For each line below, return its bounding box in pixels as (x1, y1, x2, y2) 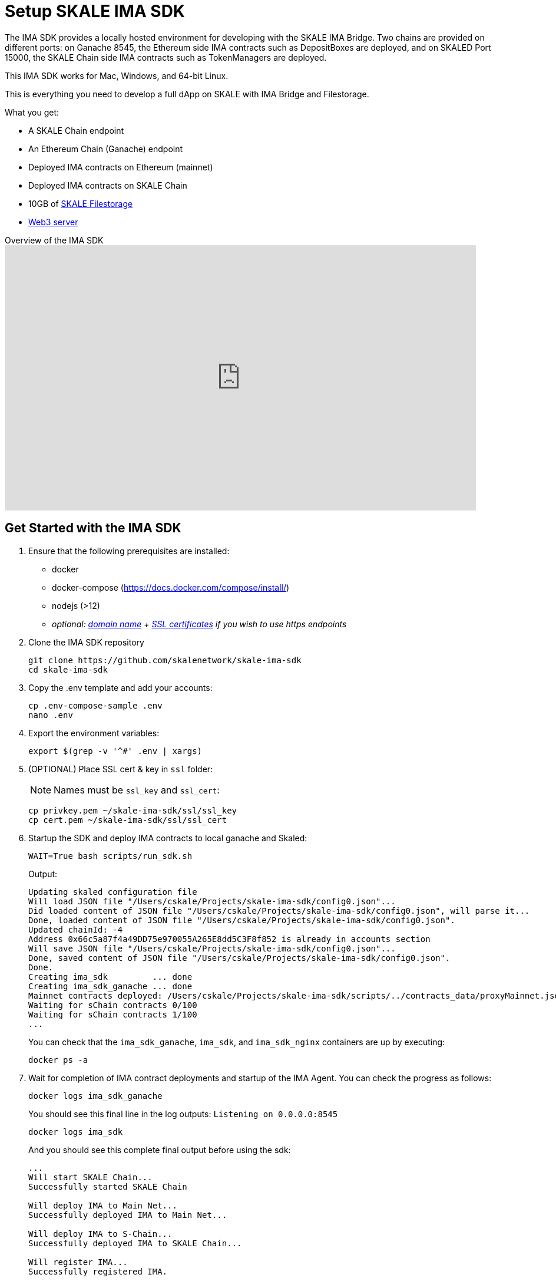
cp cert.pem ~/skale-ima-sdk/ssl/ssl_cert (28, 815, 227, 825)
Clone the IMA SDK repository (28, 637, 144, 647)
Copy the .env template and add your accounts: (28, 682, 213, 693)
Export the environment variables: (28, 727, 160, 738)
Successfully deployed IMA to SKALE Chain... (28, 1238, 242, 1248)
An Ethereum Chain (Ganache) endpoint (28, 143, 183, 154)
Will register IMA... (28, 1257, 128, 1267)
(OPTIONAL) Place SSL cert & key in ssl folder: (28, 763, 213, 774)
